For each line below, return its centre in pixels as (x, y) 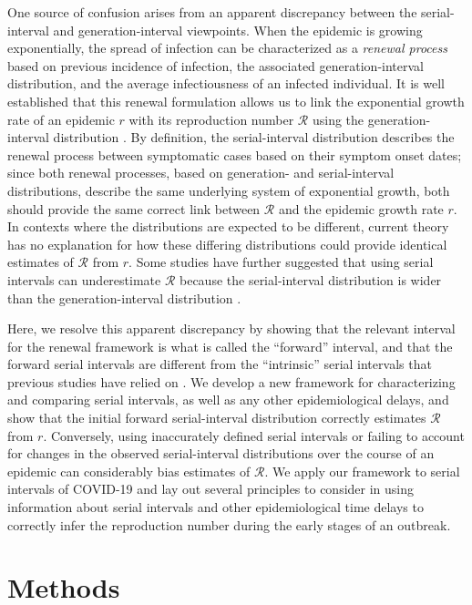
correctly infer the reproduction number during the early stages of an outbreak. (229, 524)
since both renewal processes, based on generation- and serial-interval (201, 173)
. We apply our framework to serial (362, 471)
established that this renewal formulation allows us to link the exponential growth (236, 101)
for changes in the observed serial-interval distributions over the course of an (221, 453)
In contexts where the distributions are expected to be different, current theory (228, 226)
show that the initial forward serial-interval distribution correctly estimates (217, 418)
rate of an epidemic (61, 119)
